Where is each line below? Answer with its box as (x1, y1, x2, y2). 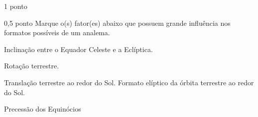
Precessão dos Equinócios (4, 104, 81, 114)
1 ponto (4, 1, 27, 11)
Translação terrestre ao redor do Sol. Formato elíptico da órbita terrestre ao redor (4, 77, 254, 87)
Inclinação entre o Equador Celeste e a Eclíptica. (4, 44, 153, 54)
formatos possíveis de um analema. (4, 27, 110, 38)
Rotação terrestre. (4, 60, 59, 71)
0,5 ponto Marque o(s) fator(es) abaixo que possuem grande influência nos (4, 17, 231, 28)
